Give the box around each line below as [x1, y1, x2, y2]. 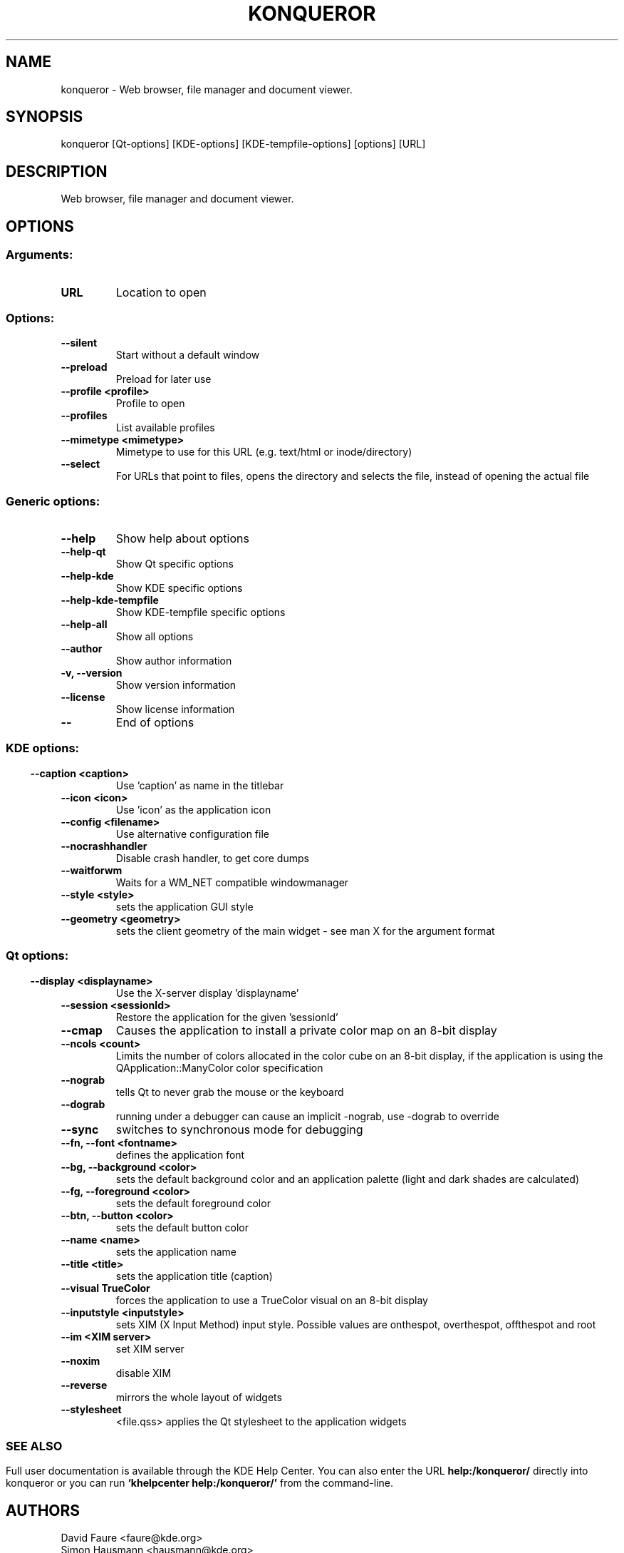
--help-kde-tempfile [61, 594, 159, 606]
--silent [61, 337, 98, 349]
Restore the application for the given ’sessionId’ [115, 1010, 338, 1023]
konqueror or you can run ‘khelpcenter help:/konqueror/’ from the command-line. [6, 1477, 394, 1490]
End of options [115, 715, 194, 729]
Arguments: [6, 247, 73, 262]
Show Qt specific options [115, 558, 234, 570]
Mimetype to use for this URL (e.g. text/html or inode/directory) [115, 446, 412, 458]
